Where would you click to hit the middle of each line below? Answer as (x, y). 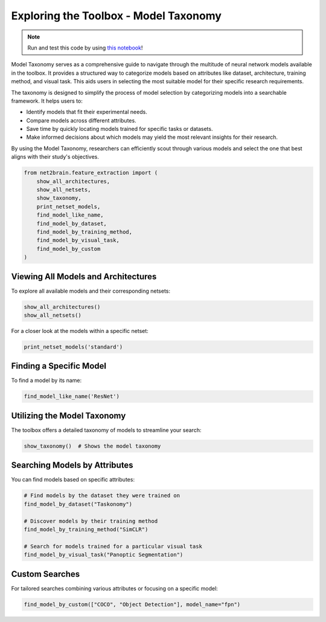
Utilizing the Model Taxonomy (69, 415)
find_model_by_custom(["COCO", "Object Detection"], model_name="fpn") (132, 604)
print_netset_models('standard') (73, 347)
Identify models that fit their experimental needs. (87, 112)
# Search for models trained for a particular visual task (113, 546)
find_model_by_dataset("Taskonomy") (78, 504)
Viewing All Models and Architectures (84, 277)
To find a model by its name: (46, 381)
